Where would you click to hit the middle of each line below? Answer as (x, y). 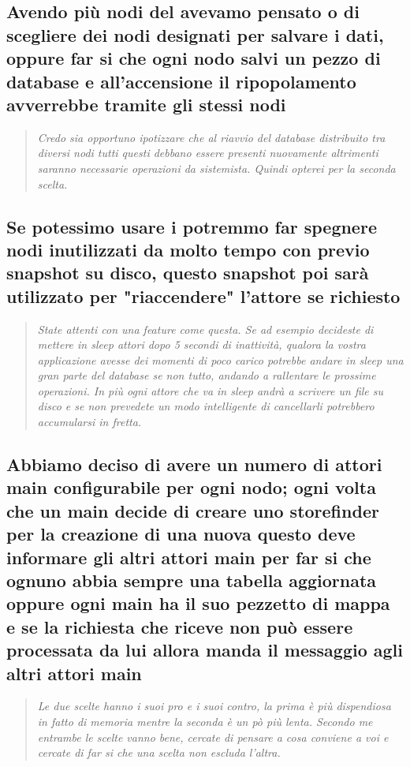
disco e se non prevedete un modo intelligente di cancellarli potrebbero (206, 406)
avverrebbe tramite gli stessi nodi (146, 104)
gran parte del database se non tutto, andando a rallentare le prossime (207, 375)
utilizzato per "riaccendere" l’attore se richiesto (203, 296)
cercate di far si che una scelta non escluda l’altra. (159, 752)
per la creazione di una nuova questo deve (181, 534)
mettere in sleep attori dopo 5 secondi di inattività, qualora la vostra (201, 344)
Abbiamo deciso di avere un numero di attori (194, 464)
